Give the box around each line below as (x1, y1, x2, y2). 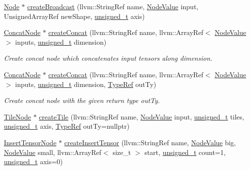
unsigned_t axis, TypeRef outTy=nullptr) (4, 121, 130, 131)
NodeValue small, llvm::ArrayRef (4, 147, 102, 157)
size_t (112, 147, 131, 157)
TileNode (4, 111, 31, 121)
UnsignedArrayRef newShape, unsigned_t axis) (4, 11, 145, 21)
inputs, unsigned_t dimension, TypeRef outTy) (15, 79, 156, 89)
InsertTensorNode (4, 137, 57, 147)
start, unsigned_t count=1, (144, 147, 226, 157)
